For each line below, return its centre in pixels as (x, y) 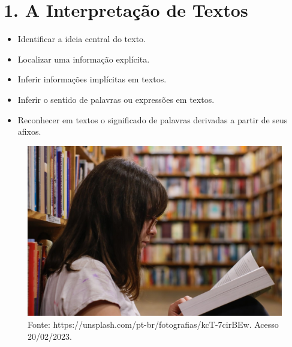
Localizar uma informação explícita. (84, 59)
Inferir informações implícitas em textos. (92, 79)
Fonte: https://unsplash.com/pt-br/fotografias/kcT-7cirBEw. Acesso (153, 324)
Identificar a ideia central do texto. (82, 39)
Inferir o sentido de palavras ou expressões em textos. (116, 99)
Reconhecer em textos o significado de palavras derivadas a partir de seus (153, 119)
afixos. (29, 131)
